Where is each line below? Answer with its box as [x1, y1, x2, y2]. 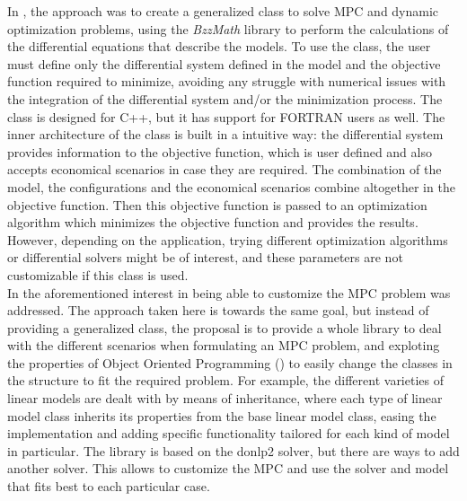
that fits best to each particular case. [7, 477, 210, 496]
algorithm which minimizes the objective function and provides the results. [7, 213, 419, 232]
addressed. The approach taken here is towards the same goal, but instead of [7, 301, 429, 320]
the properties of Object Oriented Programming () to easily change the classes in [7, 353, 453, 372]
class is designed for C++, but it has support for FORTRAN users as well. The [7, 107, 445, 126]
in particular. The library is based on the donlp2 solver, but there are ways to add [7, 441, 460, 460]
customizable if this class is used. [7, 265, 189, 284]
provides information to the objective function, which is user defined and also [7, 142, 432, 161]
